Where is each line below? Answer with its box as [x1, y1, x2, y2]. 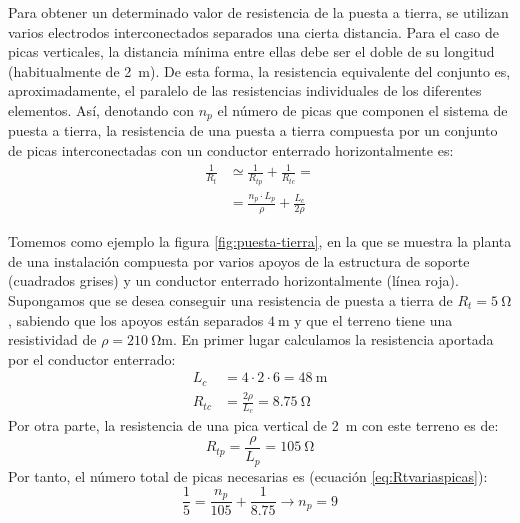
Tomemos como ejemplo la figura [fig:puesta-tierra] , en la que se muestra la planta [8, 231, 512, 252]
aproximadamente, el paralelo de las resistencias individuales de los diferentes [8, 80, 482, 101]
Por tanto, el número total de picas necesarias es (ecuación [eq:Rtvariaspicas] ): [8, 465, 488, 486]
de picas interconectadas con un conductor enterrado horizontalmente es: [8, 140, 454, 161]
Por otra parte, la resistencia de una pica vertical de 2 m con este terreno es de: [8, 415, 499, 436]
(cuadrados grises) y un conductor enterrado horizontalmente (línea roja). [8, 270, 459, 291]
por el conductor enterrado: [8, 348, 176, 369]
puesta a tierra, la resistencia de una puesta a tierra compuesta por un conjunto [8, 120, 498, 141]
